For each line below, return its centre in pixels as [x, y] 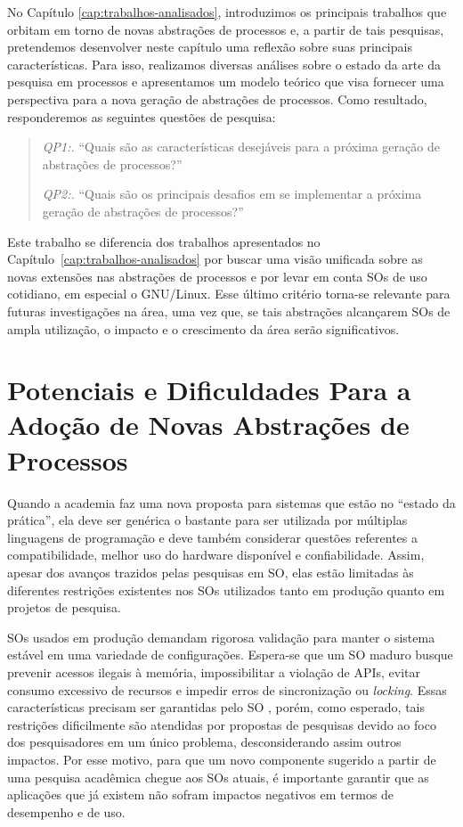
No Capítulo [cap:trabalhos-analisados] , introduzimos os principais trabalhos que [227, 12]
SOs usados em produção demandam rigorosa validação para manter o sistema [221, 637]
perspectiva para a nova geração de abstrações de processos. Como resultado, [217, 98]
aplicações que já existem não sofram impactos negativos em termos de [201, 794]
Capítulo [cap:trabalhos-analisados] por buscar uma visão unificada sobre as [215, 259]
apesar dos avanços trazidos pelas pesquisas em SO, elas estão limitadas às [211, 572]
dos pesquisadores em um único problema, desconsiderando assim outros [204, 742]
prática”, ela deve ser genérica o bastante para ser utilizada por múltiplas [207, 520]
